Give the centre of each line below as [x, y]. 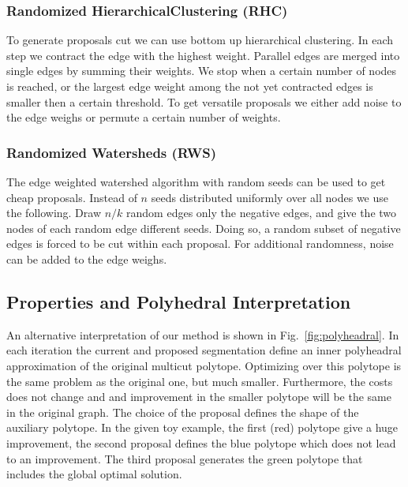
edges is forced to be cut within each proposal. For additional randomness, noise [200, 243]
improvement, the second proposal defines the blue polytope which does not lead [201, 442]
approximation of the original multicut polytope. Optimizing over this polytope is [204, 365]
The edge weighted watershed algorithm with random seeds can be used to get [196, 182]
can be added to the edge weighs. [87, 258]
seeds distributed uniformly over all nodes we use [270, 197]
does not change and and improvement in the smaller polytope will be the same [199, 397]
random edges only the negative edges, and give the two [262, 213]
